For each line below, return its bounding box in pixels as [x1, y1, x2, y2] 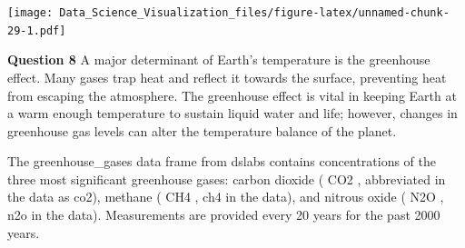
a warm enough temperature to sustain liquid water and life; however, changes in [7, 104, 458, 123]
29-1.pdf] [7, 24, 66, 37]
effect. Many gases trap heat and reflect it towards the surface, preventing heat [7, 67, 447, 86]
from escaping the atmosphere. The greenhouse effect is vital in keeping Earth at [7, 85, 457, 104]
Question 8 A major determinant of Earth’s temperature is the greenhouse [7, 50, 430, 69]
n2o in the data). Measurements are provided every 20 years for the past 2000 [7, 205, 440, 224]
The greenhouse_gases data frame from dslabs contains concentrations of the [7, 152, 436, 171]
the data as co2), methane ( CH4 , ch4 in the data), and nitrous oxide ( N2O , [7, 187, 444, 206]
